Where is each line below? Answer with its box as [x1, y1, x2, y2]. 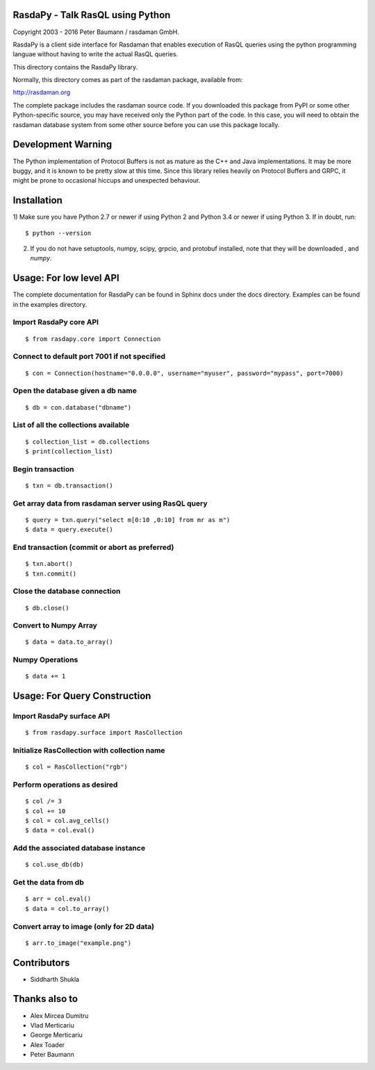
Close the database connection [12, 587, 121, 596]
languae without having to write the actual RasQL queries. [12, 50, 178, 58]
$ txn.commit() [25, 569, 77, 578]
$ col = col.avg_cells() [25, 817, 110, 825]
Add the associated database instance [12, 844, 146, 853]
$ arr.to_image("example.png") [25, 939, 132, 947]
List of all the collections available [12, 420, 130, 430]
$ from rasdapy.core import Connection [25, 335, 161, 343]
